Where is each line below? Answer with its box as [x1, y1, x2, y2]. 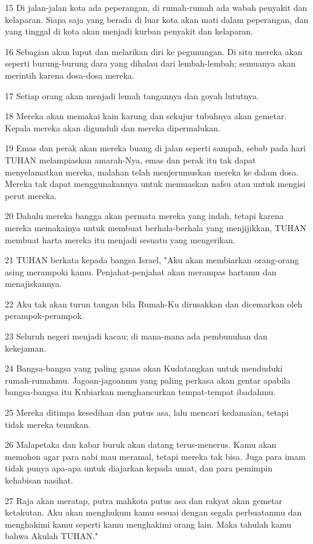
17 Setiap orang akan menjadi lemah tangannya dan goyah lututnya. [5, 89, 259, 102]
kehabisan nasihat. [5, 474, 73, 486]
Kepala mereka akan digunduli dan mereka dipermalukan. [5, 121, 221, 134]
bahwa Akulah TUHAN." [5, 529, 98, 542]
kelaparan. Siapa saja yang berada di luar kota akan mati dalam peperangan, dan [5, 13, 309, 25]
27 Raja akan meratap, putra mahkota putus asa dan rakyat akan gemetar [5, 494, 283, 506]
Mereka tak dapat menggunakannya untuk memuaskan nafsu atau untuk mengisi [5, 177, 306, 190]
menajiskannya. [5, 277, 62, 290]
